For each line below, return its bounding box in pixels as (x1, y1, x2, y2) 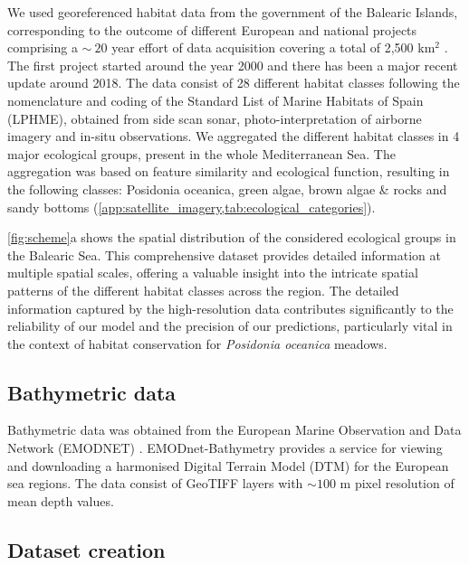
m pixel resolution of (340, 474, 455, 493)
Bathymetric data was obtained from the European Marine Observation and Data (7, 420, 462, 439)
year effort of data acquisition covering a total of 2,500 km (111, 38, 435, 57)
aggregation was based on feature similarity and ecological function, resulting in (7, 162, 450, 181)
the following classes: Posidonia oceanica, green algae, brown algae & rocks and (7, 179, 447, 198)
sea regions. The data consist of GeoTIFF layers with (7, 474, 303, 493)
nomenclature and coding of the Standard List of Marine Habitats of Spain (7, 90, 424, 109)
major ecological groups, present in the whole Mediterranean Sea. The (7, 144, 396, 163)
